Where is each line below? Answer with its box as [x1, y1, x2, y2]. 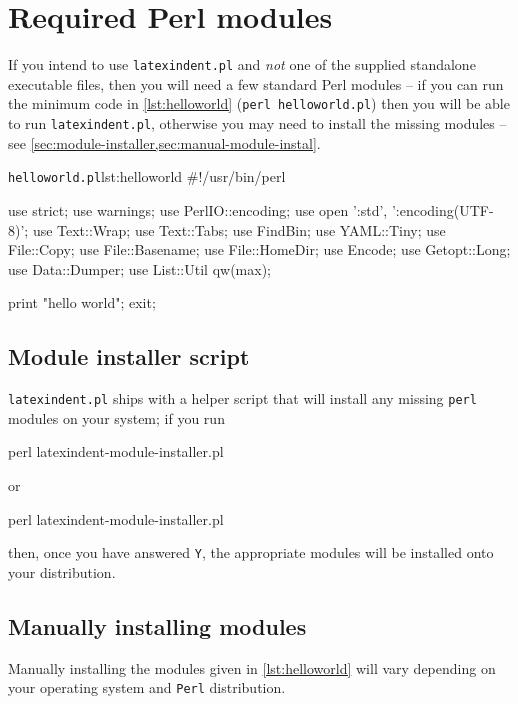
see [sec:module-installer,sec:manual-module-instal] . [8, 132, 321, 153]
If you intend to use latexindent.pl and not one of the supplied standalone [8, 54, 476, 75]
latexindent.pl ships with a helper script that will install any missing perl [8, 388, 477, 409]
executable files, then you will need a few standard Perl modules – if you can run [8, 73, 504, 94]
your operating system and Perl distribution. [8, 677, 286, 698]
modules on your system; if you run [8, 407, 225, 428]
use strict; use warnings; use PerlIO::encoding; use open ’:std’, [8, 199, 388, 220]
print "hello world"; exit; [8, 292, 156, 313]
